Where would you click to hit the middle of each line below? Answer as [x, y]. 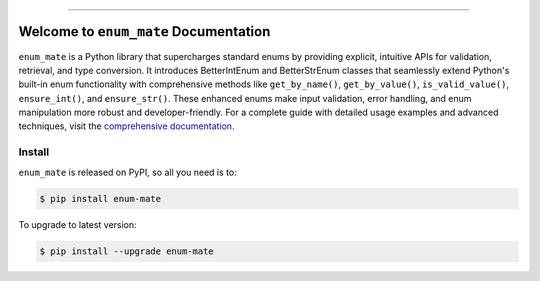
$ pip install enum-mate [100, 198]
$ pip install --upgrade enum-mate [126, 251]
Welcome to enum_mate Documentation [144, 31]
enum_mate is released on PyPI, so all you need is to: [127, 172]
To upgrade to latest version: [77, 224]
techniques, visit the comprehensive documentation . [126, 126]
